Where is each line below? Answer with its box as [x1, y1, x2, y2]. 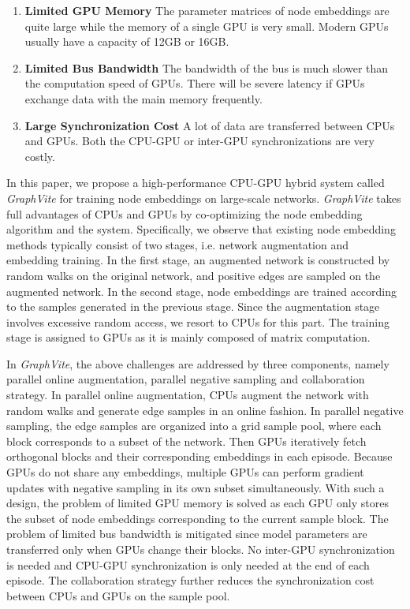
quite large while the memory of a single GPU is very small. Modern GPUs [24, 17, 389, 34]
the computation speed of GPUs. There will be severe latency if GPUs [24, 75, 365, 92]
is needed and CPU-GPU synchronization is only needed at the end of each [6, 556, 370, 573]
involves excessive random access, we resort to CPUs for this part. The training [6, 313, 389, 330]
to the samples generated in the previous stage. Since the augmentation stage [6, 298, 380, 315]
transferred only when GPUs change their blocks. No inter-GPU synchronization [6, 541, 395, 557]
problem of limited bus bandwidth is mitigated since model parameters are [6, 525, 367, 542]
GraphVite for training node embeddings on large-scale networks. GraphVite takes [6, 189, 401, 206]
